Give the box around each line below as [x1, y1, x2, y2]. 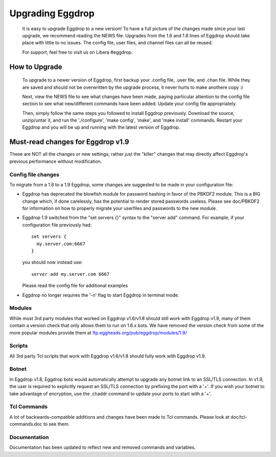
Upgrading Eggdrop [9, 8, 95, 19]
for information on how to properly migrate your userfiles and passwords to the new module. [22, 205, 217, 211]
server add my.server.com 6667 [31, 271, 110, 277]
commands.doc [9, 421, 43, 427]
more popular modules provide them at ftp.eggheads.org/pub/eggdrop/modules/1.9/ [9, 329, 187, 335]
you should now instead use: [22, 259, 83, 266]
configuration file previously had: [22, 222, 92, 228]
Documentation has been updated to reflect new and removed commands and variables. [9, 444, 196, 450]
